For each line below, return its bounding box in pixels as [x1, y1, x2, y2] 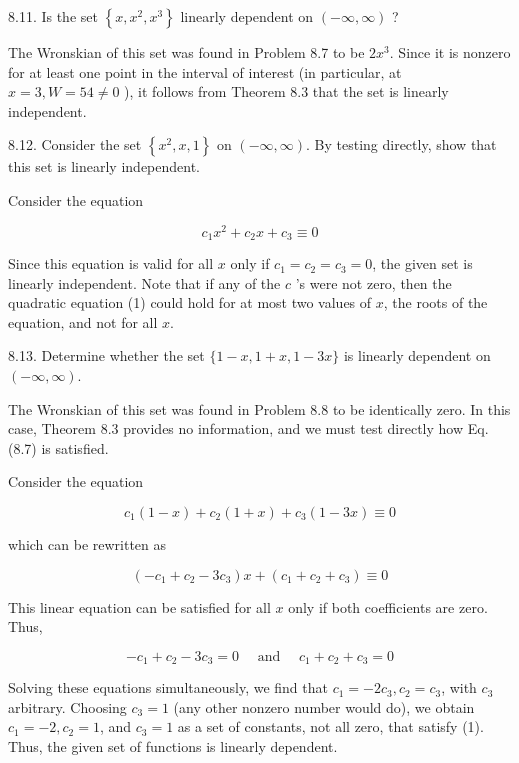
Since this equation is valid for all [8, 253, 214, 274]
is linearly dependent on [343, 345, 491, 366]
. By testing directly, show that [306, 134, 497, 155]
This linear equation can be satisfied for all [8, 596, 271, 617]
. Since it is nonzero [389, 42, 511, 62]
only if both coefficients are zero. [288, 596, 488, 617]
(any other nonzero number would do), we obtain [173, 696, 475, 717]
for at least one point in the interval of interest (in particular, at [8, 61, 402, 82]
